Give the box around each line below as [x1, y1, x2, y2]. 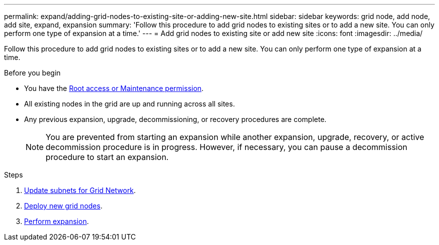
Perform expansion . [24, 217, 89, 225]
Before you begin [4, 68, 61, 77]
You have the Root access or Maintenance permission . [24, 84, 204, 92]
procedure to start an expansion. [46, 152, 169, 162]
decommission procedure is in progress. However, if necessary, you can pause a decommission [46, 142, 407, 152]
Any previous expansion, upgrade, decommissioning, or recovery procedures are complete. [24, 115, 327, 123]
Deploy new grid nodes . [24, 201, 103, 210]
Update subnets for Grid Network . [24, 186, 136, 194]
